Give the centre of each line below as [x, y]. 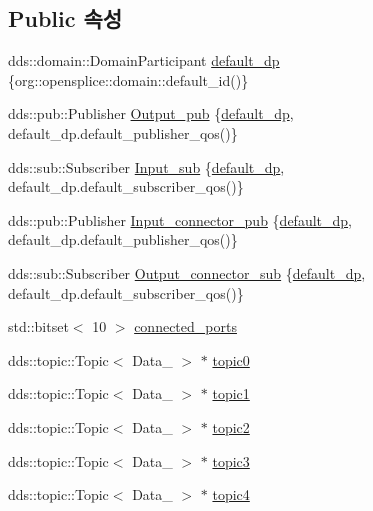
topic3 [231, 460]
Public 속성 [65, 18]
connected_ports [185, 326]
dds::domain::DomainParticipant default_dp [144, 60]
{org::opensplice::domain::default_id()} [128, 79]
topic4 [231, 494]
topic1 [231, 393]
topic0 [231, 359]
